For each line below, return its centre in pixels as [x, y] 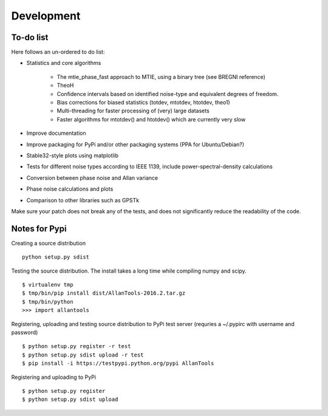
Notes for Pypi [39, 229]
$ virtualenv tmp [48, 285]
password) [25, 332]
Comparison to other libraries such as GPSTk [83, 200]
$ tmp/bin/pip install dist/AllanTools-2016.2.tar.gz [104, 293]
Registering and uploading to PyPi [54, 377]
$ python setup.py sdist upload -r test [83, 355]
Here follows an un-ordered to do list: [58, 52]
